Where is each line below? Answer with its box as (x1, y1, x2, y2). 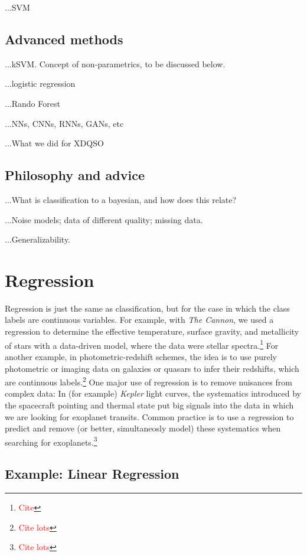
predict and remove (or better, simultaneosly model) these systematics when (5, 422, 281, 434)
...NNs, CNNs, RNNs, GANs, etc (5, 117, 124, 129)
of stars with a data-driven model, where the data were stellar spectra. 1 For (5, 337, 279, 351)
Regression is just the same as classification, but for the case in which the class (5, 302, 290, 314)
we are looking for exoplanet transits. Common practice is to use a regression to (5, 410, 294, 423)
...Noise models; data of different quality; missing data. (5, 213, 203, 225)
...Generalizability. (5, 233, 71, 246)
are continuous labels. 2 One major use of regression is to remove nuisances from (5, 374, 292, 388)
